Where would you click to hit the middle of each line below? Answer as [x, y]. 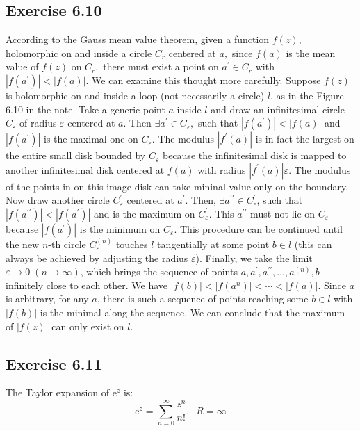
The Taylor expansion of [58, 392]
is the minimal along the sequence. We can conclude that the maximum [193, 312]
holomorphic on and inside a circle [79, 52]
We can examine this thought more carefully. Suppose [206, 80]
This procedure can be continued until [261, 228]
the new [23, 244]
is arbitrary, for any [47, 299]
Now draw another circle [58, 200]
